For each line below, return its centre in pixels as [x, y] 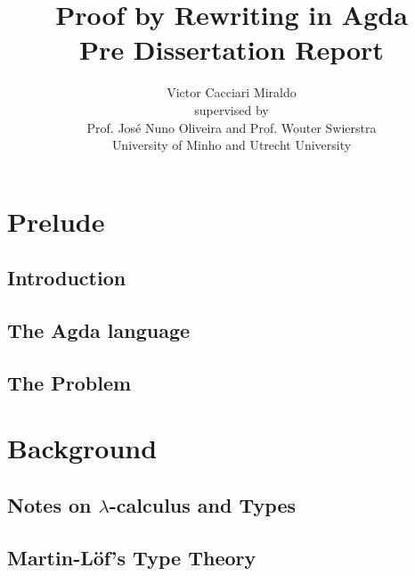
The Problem [69, 382]
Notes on [49, 504]
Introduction [67, 278]
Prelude [56, 221]
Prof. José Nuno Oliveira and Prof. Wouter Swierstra [232, 127]
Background [82, 448]
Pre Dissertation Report [232, 49]
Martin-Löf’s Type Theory [132, 557]
